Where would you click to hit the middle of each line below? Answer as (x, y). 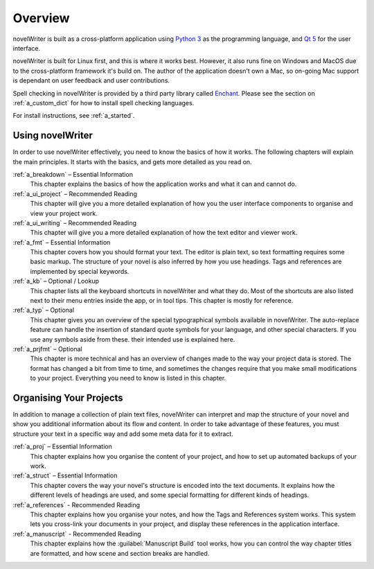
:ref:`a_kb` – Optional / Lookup (56, 281)
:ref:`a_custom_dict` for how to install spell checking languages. (104, 103)
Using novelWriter (53, 135)
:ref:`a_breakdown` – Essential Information (73, 174)
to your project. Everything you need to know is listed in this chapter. (128, 378)
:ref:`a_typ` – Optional (44, 310)
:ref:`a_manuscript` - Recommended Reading (77, 534)
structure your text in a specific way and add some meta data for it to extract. (123, 434)
